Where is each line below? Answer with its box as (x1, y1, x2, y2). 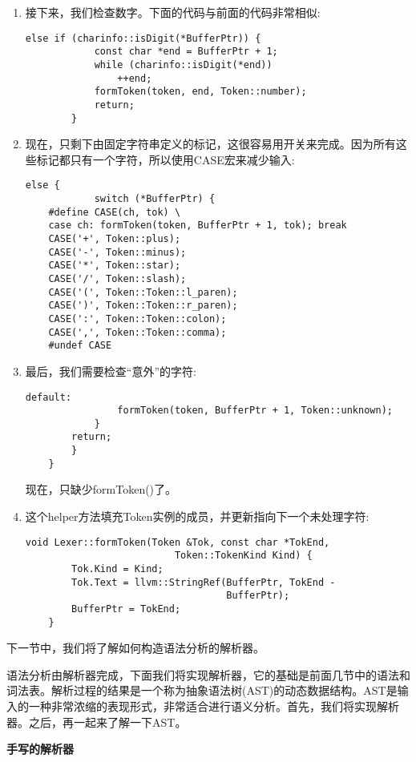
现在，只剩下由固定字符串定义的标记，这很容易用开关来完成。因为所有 (25, 135, 396, 152)
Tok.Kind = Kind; (71, 562, 164, 575)
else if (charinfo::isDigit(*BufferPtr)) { (25, 32, 261, 44)
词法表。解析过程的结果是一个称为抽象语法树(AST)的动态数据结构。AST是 (6, 682, 398, 699)
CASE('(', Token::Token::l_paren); (48, 286, 238, 298)
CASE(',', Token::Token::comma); (48, 326, 227, 338)
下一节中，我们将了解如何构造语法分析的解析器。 (6, 639, 265, 656)
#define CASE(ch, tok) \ (48, 206, 181, 218)
